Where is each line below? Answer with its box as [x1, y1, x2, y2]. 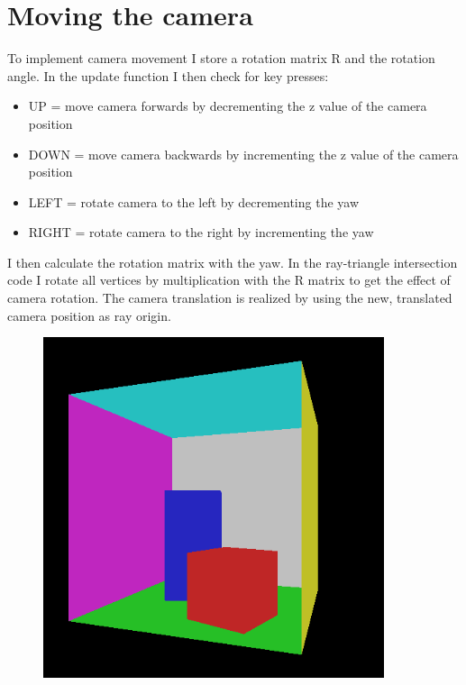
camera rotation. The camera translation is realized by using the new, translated [7, 288, 452, 307]
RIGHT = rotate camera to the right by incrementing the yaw [28, 223, 374, 242]
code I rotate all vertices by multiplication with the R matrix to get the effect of [7, 270, 451, 289]
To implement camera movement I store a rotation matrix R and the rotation [7, 49, 435, 68]
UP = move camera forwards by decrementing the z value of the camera [28, 96, 427, 115]
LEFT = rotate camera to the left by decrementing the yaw [28, 192, 360, 211]
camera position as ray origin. [7, 306, 171, 324]
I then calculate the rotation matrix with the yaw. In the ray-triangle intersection [7, 252, 458, 271]
